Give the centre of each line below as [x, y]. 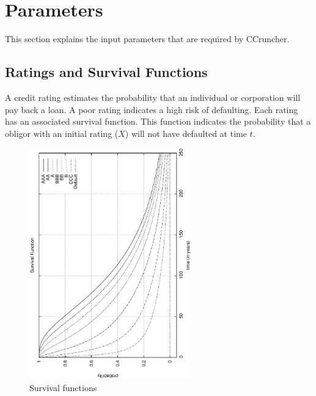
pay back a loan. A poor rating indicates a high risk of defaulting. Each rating [152, 109]
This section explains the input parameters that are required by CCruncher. [147, 39]
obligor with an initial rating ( [62, 133]
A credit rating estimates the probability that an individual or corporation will [153, 97]
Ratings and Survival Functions [106, 72]
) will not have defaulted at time [186, 133]
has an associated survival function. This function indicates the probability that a [158, 121]
